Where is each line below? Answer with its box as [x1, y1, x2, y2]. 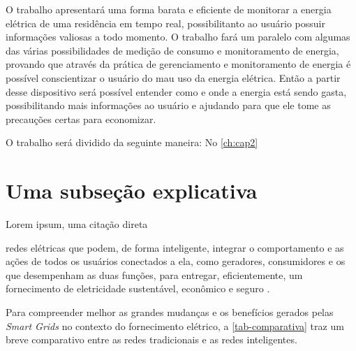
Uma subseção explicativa [6, 176, 258, 205]
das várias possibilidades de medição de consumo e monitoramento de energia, [6, 43, 339, 57]
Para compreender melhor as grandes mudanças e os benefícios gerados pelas [6, 305, 334, 320]
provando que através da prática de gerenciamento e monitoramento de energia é [6, 57, 351, 71]
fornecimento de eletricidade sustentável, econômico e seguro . [6, 281, 270, 296]
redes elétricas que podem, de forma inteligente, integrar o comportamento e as [6, 240, 344, 255]
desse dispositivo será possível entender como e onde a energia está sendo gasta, [6, 84, 347, 99]
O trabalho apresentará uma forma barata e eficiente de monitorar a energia [6, 2, 332, 16]
